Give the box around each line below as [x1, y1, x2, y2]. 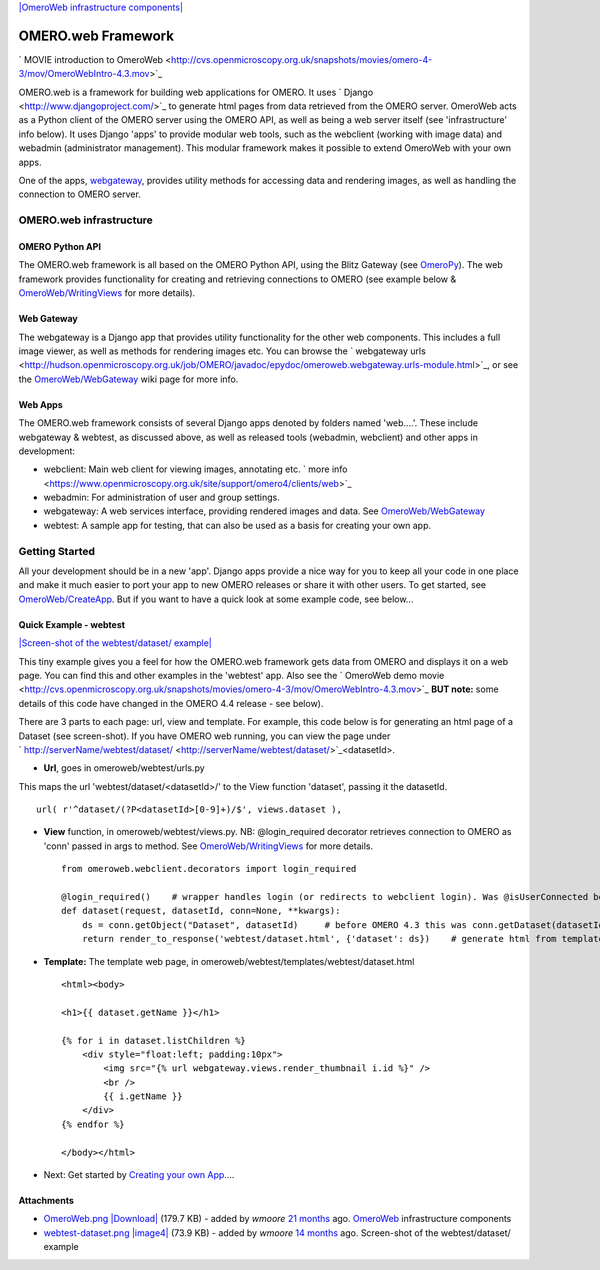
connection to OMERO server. [18, 188, 142, 200]
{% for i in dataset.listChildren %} [61, 1035, 247, 1046]
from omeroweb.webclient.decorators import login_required [61, 863, 357, 875]
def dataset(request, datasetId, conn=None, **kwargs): [61, 905, 341, 917]
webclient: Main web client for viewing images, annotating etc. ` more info [43, 463, 348, 475]
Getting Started [18, 544, 95, 558]
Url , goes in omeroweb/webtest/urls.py [43, 762, 205, 774]
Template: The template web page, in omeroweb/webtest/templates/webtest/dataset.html [43, 955, 415, 967]
